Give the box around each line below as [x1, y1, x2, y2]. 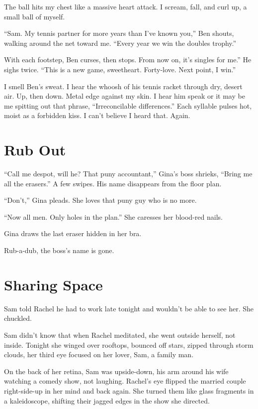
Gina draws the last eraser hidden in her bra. [4, 228, 142, 239]
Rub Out [4, 139, 66, 160]
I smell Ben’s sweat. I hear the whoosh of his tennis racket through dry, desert [4, 81, 243, 91]
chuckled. [4, 313, 32, 323]
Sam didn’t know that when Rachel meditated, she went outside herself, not [4, 329, 236, 340]
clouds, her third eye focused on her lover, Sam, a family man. [4, 349, 194, 360]
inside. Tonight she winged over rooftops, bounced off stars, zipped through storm [4, 339, 254, 350]
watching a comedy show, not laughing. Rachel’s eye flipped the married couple [4, 376, 246, 386]
